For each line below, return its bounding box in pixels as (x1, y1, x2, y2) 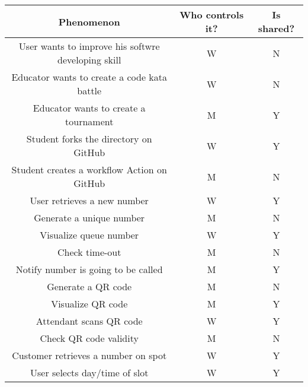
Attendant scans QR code (36, 314, 143, 328)
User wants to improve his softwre (18, 39, 160, 53)
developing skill (57, 53, 121, 66)
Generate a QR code (47, 280, 132, 293)
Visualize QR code (51, 297, 128, 310)
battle (77, 84, 102, 97)
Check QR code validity (40, 331, 139, 345)
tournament (65, 115, 114, 128)
